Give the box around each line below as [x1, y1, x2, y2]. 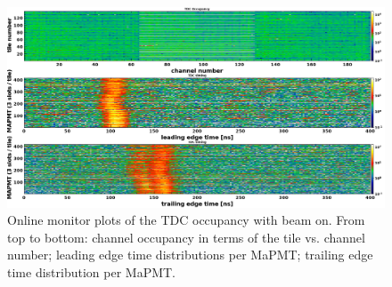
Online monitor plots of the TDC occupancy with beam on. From [7, 211, 365, 229]
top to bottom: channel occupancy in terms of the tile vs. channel [7, 227, 365, 246]
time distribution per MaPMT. [7, 263, 176, 282]
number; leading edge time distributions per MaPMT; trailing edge [7, 245, 373, 264]
